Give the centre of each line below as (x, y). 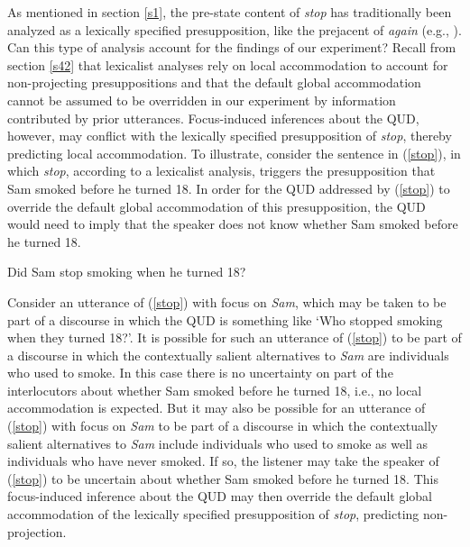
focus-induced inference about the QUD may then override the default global (220, 496)
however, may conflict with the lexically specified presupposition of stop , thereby (230, 136)
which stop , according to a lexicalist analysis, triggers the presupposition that (221, 171)
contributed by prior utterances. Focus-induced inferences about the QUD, (213, 118)
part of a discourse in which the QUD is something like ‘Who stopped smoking (225, 319)
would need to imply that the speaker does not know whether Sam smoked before (233, 224)
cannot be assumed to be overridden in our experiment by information (202, 100)
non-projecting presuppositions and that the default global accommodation (214, 82)
